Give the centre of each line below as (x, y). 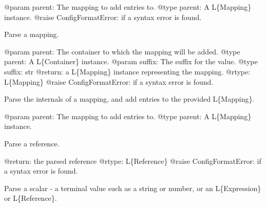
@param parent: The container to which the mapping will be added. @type (122, 51)
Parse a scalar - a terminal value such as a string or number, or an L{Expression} (133, 188)
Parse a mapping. (32, 34)
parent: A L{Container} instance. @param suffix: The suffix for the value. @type (131, 61)
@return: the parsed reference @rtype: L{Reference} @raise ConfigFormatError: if (133, 161)
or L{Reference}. (31, 198)
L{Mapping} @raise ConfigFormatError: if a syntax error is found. (109, 81)
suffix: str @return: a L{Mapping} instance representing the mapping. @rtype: (127, 71)
